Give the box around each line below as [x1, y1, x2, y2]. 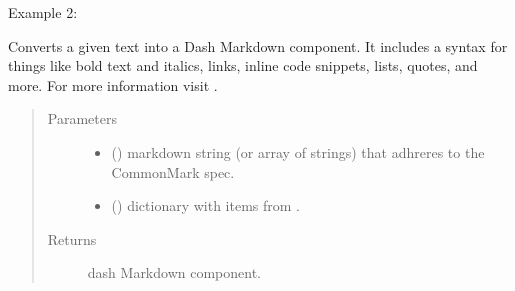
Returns [47, 228, 97, 249]
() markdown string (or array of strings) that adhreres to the [111, 141, 485, 162]
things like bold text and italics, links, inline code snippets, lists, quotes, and [8, 55, 478, 76]
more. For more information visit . [8, 74, 218, 95]
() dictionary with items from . [111, 195, 300, 216]
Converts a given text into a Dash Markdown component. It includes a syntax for [8, 35, 508, 56]
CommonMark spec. [111, 161, 235, 182]
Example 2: [8, 2, 78, 22]
